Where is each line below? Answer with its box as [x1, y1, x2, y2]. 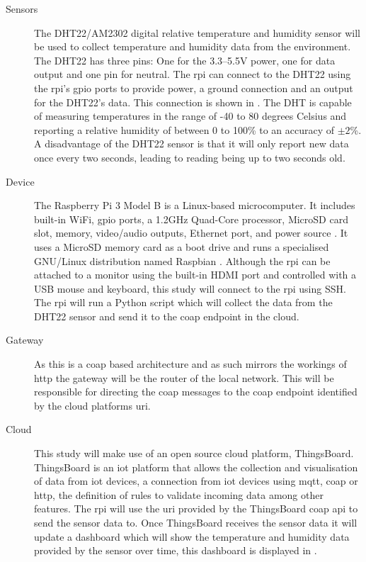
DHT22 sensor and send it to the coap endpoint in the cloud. [34, 308, 299, 323]
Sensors [6, 1, 38, 16]
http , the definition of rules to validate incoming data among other [34, 487, 324, 502]
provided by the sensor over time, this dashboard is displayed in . [34, 543, 317, 558]
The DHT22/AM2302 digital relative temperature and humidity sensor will [34, 25, 360, 40]
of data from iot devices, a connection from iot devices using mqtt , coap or [34, 473, 358, 488]
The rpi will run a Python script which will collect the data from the [34, 295, 333, 310]
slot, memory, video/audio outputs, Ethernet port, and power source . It [34, 225, 348, 240]
